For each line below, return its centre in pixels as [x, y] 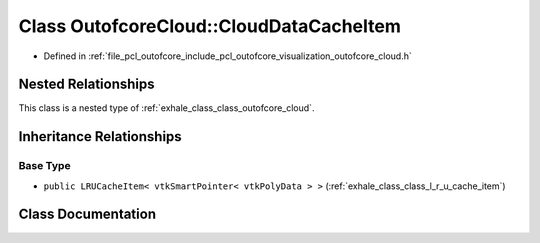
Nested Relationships [86, 84]
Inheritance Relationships [100, 136]
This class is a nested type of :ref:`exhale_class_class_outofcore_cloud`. [166, 108]
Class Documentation [87, 214]
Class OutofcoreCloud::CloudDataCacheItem [210, 26]
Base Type [44, 166]
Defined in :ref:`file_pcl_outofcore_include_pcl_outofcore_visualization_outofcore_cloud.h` [227, 56]
